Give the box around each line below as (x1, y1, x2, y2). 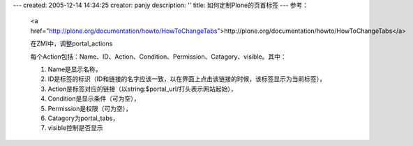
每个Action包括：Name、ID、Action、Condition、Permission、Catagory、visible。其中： (30, 52, 287, 61)
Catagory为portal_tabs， (47, 114, 119, 122)
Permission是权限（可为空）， (47, 104, 133, 112)
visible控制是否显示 (47, 124, 104, 132)
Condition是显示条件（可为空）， (47, 94, 140, 103)
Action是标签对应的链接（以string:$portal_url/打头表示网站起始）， (47, 85, 237, 93)
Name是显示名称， (47, 65, 102, 73)
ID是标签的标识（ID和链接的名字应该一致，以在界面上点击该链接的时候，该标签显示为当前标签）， (47, 75, 326, 83)
